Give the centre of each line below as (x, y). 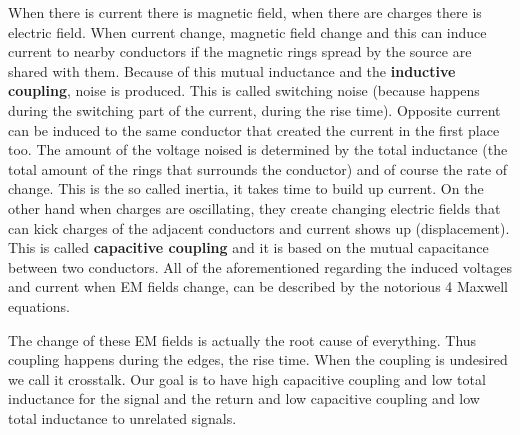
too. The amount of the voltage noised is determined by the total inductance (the (258, 149)
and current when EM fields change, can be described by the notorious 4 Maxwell (258, 286)
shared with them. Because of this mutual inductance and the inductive (232, 70)
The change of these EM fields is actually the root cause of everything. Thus (242, 339)
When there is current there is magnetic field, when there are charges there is (245, 12)
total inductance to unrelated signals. (122, 417)
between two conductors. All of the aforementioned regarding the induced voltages (260, 266)
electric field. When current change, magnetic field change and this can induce (247, 31)
